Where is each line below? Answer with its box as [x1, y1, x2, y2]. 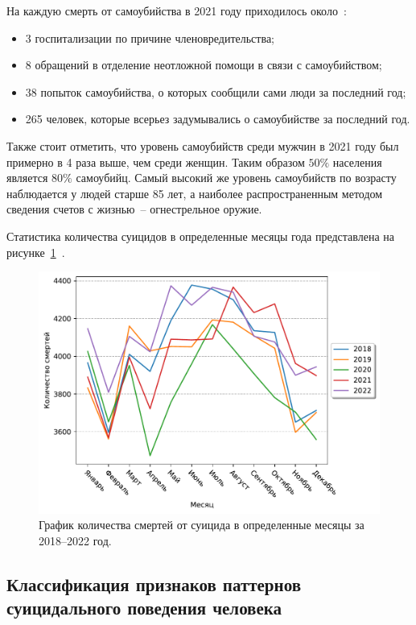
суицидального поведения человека [6, 595, 282, 620]
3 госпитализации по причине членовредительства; [25, 29, 274, 46]
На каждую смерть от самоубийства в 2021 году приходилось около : [6, 2, 347, 19]
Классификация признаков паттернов [6, 571, 301, 596]
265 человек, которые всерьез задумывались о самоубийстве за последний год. [25, 110, 410, 127]
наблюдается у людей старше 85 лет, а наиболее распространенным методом [6, 184, 383, 201]
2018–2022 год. [39, 532, 112, 548]
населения [332, 153, 382, 170]
